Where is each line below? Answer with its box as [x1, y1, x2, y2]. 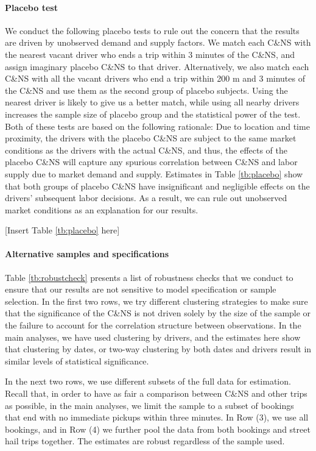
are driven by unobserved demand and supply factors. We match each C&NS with [5, 36, 311, 49]
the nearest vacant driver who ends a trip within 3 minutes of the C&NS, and [5, 48, 295, 60]
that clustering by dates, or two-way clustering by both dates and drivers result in [5, 343, 312, 355]
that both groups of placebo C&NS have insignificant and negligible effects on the [5, 179, 310, 192]
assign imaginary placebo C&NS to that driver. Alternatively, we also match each [5, 60, 309, 73]
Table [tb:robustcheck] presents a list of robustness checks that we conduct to [5, 271, 293, 283]
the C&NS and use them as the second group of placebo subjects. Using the [5, 83, 288, 96]
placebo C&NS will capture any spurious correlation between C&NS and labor [5, 155, 298, 168]
